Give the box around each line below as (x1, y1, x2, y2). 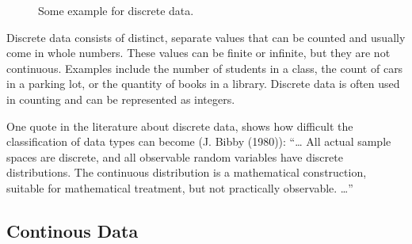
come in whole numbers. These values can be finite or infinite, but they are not (6, 44, 391, 61)
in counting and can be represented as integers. (6, 90, 235, 107)
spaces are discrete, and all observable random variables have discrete (6, 148, 343, 165)
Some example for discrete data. (38, 2, 194, 18)
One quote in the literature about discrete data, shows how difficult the (6, 117, 353, 134)
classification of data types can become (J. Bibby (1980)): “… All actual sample (6, 133, 391, 150)
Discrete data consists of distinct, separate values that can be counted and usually (6, 29, 406, 45)
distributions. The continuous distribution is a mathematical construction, (6, 164, 367, 181)
